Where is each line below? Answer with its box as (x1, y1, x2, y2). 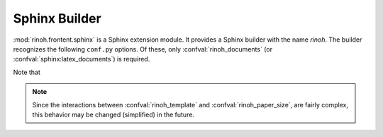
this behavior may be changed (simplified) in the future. (32, 110, 195, 119)
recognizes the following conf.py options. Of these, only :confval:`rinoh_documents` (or (13, 44, 273, 53)
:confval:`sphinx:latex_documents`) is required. (13, 55, 150, 64)
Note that (13, 68, 40, 76)
